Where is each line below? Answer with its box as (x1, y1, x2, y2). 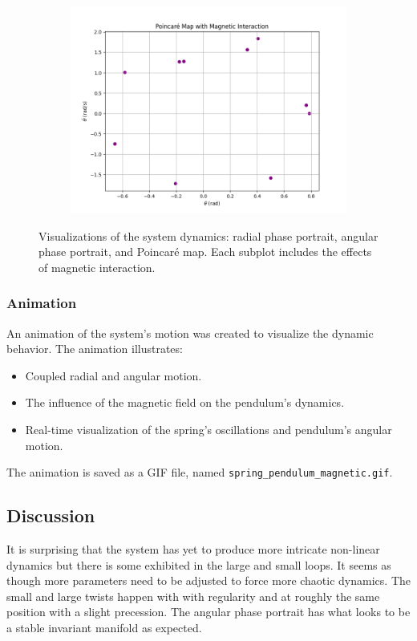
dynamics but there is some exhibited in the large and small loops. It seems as (6, 556, 391, 573)
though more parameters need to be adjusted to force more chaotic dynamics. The (6, 572, 411, 589)
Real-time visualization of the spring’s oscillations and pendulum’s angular (25, 420, 392, 437)
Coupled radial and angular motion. (25, 367, 202, 383)
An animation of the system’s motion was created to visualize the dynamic (6, 324, 374, 341)
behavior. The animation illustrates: (6, 340, 183, 357)
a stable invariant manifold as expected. (6, 619, 202, 635)
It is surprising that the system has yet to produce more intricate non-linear (6, 541, 380, 558)
